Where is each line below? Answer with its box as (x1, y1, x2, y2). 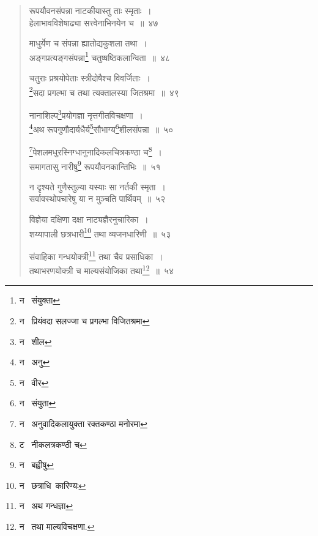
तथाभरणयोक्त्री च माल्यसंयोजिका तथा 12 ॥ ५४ (29, 262, 174, 277)
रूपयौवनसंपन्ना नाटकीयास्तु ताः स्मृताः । (29, 4, 152, 17)
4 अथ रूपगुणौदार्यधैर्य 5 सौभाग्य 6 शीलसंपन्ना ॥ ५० (29, 121, 174, 135)
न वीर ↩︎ (19, 376, 49, 389)
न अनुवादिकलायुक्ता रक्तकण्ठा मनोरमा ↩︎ (19, 417, 147, 430)
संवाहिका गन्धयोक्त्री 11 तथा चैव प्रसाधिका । (29, 248, 163, 262)
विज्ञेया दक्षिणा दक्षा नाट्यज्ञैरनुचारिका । (29, 213, 149, 226)
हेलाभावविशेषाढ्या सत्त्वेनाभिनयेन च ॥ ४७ (29, 16, 158, 29)
